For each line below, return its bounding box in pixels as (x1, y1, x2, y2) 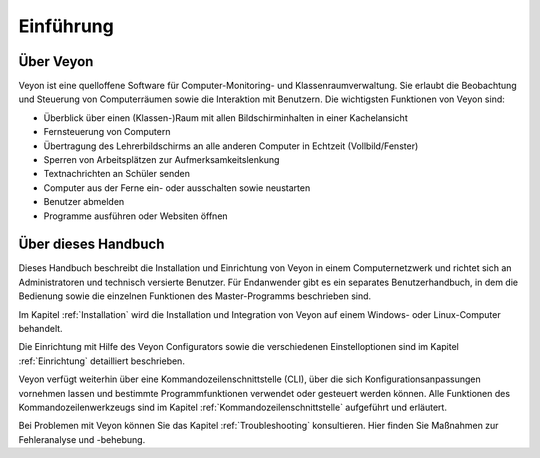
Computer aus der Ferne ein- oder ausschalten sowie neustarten (43, 181, 311, 194)
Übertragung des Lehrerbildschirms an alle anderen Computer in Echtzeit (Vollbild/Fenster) (43, 140, 419, 152)
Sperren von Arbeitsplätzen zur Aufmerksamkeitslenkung (43, 154, 280, 166)
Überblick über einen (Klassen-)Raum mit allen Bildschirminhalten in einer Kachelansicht (43, 111, 409, 124)
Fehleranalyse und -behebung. (18, 433, 146, 445)
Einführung (18, 15, 114, 37)
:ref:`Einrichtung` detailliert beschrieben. (18, 355, 185, 367)
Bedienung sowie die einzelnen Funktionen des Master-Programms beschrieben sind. (18, 290, 372, 302)
